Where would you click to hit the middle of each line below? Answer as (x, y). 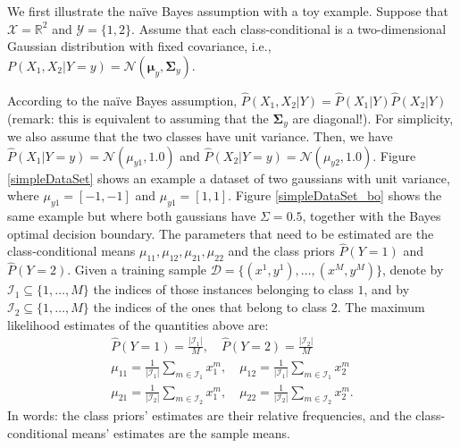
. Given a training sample (137, 270)
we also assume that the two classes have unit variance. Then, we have (200, 136)
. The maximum (381, 307)
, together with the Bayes (372, 216)
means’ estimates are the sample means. (181, 432)
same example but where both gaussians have (132, 216)
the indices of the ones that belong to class (210, 307)
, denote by (413, 270)
